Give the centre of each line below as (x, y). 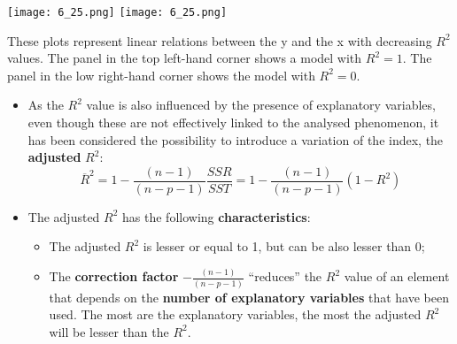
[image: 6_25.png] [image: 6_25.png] (117, 12)
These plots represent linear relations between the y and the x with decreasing (220, 40)
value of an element (397, 276)
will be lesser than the (109, 331)
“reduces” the (285, 276)
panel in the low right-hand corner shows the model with (161, 75)
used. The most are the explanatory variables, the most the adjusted (235, 314)
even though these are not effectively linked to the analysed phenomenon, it (233, 122)
